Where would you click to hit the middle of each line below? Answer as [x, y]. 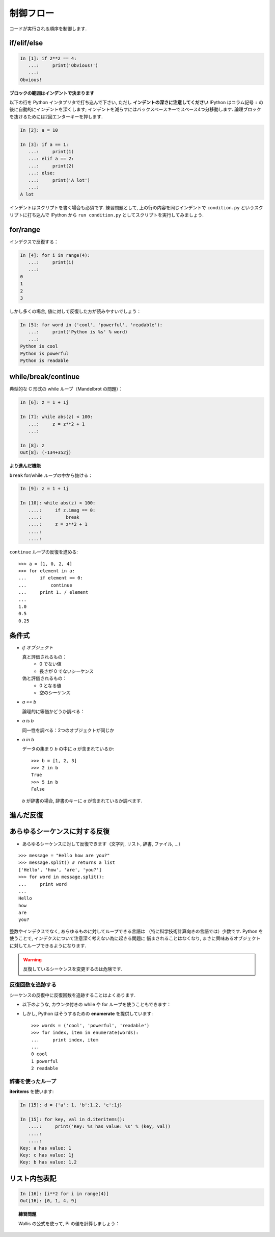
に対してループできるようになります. [48, 945]
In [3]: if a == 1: [44, 144]
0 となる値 [50, 685]
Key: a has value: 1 [46, 1148]
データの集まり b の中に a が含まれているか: [68, 749]
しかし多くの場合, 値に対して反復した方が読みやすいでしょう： [75, 311]
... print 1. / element [53, 592]
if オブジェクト [38, 647]
